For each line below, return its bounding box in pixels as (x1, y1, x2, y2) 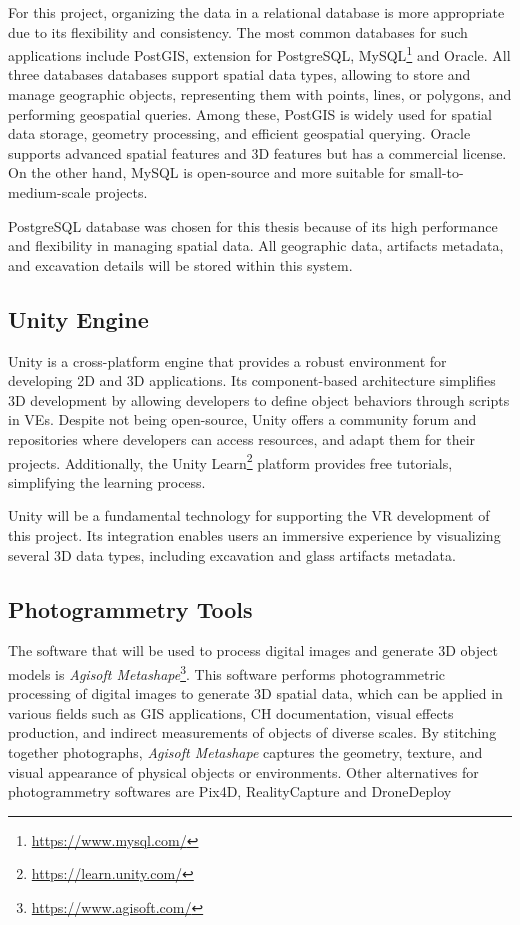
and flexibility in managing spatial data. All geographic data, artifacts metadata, (8, 235, 504, 256)
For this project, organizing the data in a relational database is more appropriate (8, 2, 505, 22)
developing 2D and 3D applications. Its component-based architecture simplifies (8, 370, 496, 391)
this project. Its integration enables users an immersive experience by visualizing (8, 524, 501, 545)
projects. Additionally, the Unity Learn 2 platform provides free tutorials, (8, 449, 453, 473)
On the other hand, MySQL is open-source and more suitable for (8, 162, 406, 183)
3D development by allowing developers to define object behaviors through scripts (8, 389, 510, 410)
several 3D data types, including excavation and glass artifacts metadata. (8, 544, 456, 565)
